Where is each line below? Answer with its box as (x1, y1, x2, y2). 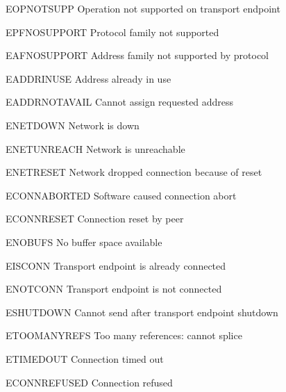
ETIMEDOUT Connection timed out (6, 351, 164, 366)
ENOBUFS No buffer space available (6, 234, 162, 249)
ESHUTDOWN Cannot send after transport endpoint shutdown (6, 304, 278, 319)
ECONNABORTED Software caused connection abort (6, 188, 237, 202)
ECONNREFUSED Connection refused (6, 375, 173, 389)
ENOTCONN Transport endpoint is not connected (6, 281, 222, 296)
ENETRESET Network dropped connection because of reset (6, 165, 262, 179)
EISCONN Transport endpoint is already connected (6, 258, 226, 272)
